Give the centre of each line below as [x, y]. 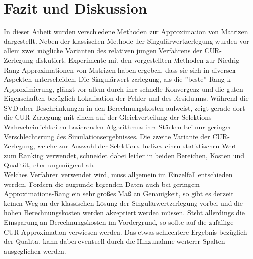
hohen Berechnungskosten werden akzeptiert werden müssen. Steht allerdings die [124, 213]
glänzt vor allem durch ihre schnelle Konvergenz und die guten [150, 88]
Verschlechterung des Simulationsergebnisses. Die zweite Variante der [107, 136]
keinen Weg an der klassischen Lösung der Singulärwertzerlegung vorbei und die [123, 203]
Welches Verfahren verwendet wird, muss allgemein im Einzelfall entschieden [118, 175]
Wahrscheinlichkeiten [35, 127]
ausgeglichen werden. [35, 250]
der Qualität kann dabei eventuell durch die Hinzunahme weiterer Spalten [115, 241]
